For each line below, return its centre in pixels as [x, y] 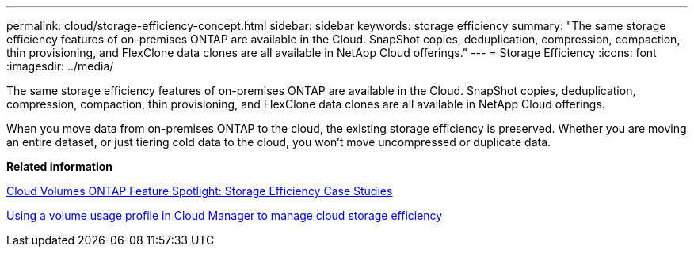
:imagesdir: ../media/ [60, 66]
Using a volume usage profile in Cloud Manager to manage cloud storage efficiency [225, 215]
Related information [60, 166]
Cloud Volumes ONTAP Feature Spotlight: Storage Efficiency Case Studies [200, 191]
